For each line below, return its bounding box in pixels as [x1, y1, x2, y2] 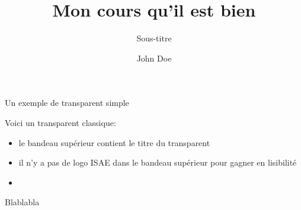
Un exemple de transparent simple [5, 96, 129, 109]
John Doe [136, 51, 172, 64]
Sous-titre [136, 32, 172, 44]
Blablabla [5, 196, 40, 208]
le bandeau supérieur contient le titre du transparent [18, 136, 210, 148]
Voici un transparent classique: [5, 116, 116, 128]
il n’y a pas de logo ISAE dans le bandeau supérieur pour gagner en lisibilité [18, 156, 297, 169]
